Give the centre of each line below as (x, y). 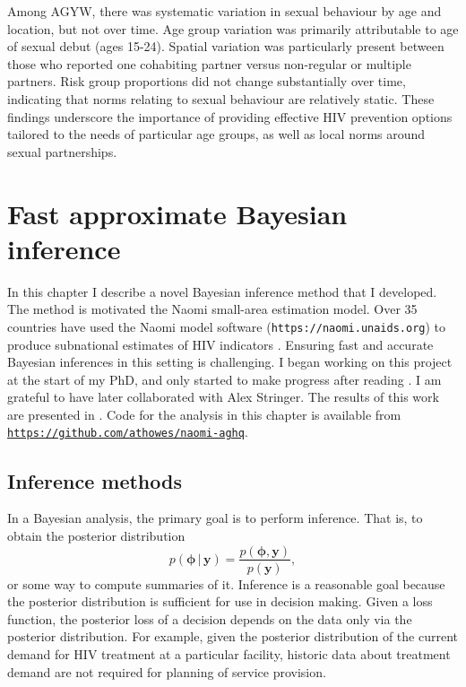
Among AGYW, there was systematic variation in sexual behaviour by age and (224, 11)
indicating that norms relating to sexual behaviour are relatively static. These (221, 98)
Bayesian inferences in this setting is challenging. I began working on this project (230, 362)
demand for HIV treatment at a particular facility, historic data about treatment (229, 653)
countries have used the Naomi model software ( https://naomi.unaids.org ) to (227, 326)
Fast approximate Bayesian (177, 213)
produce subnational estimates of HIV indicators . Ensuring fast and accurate (220, 344)
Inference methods (95, 480)
